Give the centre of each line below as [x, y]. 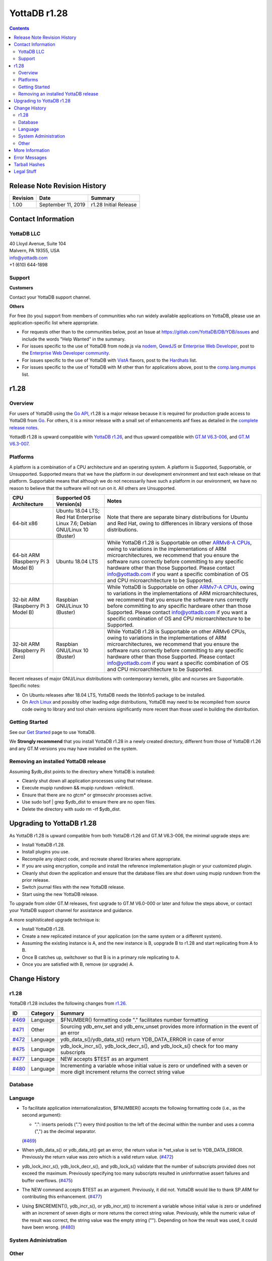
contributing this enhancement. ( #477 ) [62, 1197]
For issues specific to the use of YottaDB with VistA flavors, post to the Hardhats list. [110, 360]
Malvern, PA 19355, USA [35, 251]
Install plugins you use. [46, 852]
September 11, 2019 [62, 205]
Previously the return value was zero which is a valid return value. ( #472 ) [98, 1157]
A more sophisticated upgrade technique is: [55, 920]
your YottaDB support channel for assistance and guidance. [71, 910]
